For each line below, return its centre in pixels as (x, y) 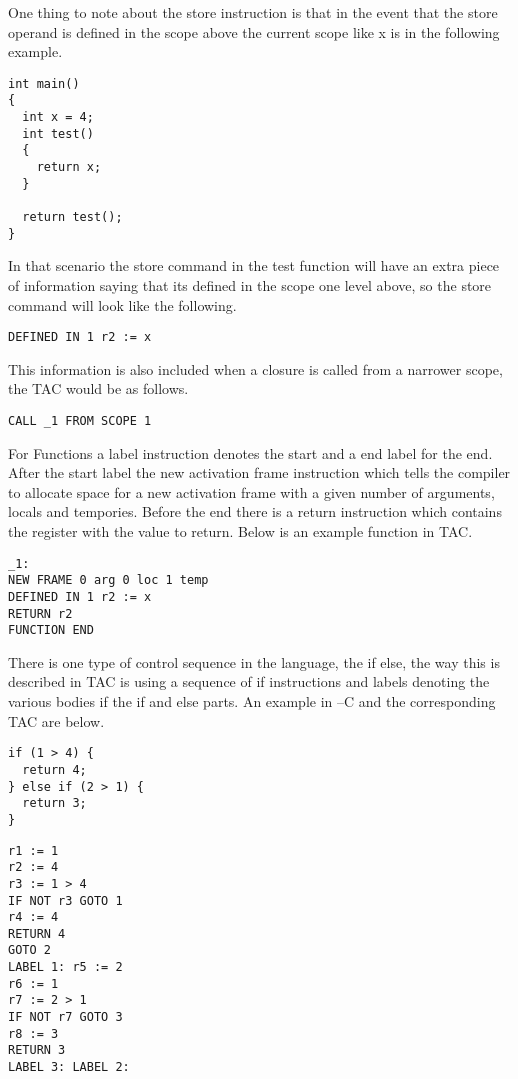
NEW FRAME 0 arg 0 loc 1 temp (108, 580)
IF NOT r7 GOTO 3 (65, 1017)
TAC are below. (56, 720)
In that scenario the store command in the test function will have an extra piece (254, 265)
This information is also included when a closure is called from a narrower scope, (255, 368)
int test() (58, 133)
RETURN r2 (40, 613)
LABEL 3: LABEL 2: (69, 1067)
